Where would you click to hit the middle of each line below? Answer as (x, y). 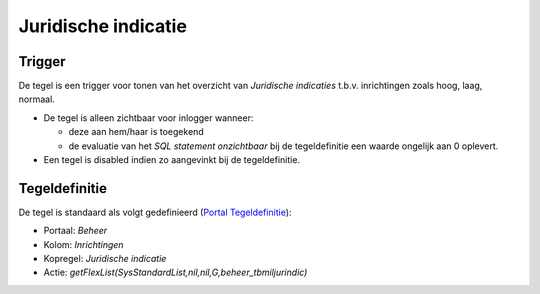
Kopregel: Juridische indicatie (105, 259)
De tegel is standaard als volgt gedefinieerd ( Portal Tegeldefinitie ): (155, 212)
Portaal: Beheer (75, 231)
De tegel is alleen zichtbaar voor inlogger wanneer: (148, 117)
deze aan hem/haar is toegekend (136, 132)
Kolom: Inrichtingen (83, 244)
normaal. (36, 99)
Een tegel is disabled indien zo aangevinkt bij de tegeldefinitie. (171, 160)
